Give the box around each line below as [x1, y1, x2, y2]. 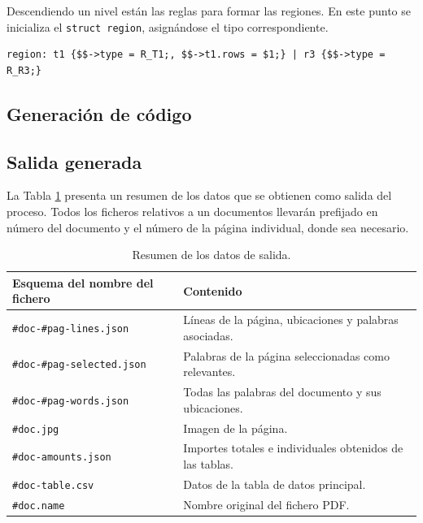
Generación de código [7, 101, 192, 126]
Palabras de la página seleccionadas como [183, 347, 390, 364]
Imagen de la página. [183, 419, 288, 436]
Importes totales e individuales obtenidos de [183, 439, 403, 456]
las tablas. [183, 456, 233, 473]
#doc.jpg [12, 423, 59, 435]
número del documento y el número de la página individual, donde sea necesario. [7, 218, 409, 236]
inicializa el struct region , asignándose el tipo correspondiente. [7, 18, 329, 35]
